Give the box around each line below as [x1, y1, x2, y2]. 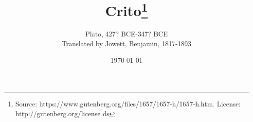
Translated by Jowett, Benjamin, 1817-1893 [61, 38, 192, 49]
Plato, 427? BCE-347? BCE [85, 29, 168, 39]
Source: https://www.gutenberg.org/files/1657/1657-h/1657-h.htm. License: [15, 99, 241, 109]
